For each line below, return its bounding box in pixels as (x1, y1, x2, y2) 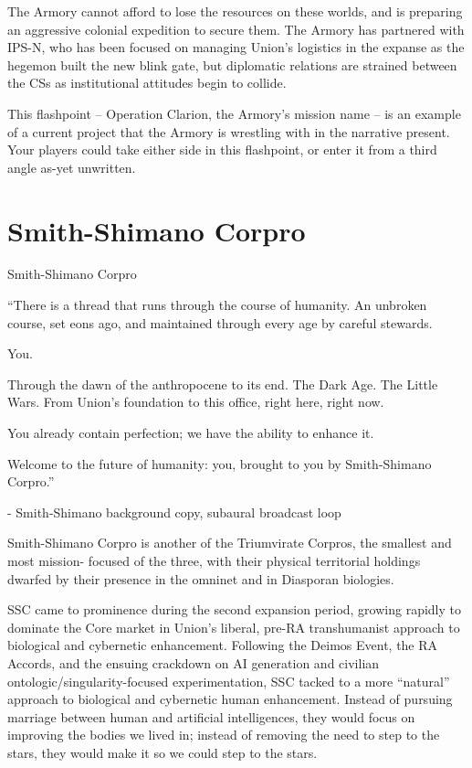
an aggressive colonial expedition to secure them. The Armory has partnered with (7, 19, 465, 38)
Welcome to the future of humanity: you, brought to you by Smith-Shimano (7, 453, 432, 473)
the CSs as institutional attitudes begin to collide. (7, 73, 287, 92)
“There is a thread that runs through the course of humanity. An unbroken (7, 295, 427, 315)
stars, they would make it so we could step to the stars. (7, 742, 318, 762)
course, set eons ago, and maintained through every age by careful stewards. (7, 313, 433, 332)
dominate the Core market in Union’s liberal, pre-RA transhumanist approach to (7, 617, 460, 636)
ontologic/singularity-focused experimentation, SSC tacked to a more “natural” (7, 671, 450, 690)
